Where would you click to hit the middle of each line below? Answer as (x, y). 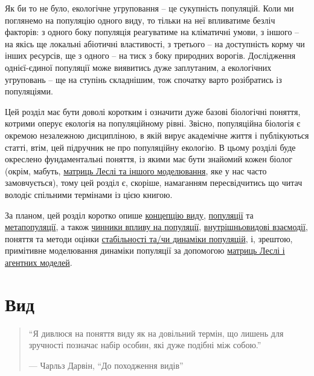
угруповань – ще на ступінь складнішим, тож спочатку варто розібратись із (143, 79)
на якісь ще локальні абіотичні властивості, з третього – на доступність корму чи (155, 43)
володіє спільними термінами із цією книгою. (89, 194)
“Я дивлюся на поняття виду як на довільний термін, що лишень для (156, 333)
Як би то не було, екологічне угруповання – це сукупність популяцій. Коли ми (149, 8)
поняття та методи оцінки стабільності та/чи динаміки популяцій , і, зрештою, (149, 238)
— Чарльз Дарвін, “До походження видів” (106, 365)
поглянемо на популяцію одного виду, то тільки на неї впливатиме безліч (140, 20)
